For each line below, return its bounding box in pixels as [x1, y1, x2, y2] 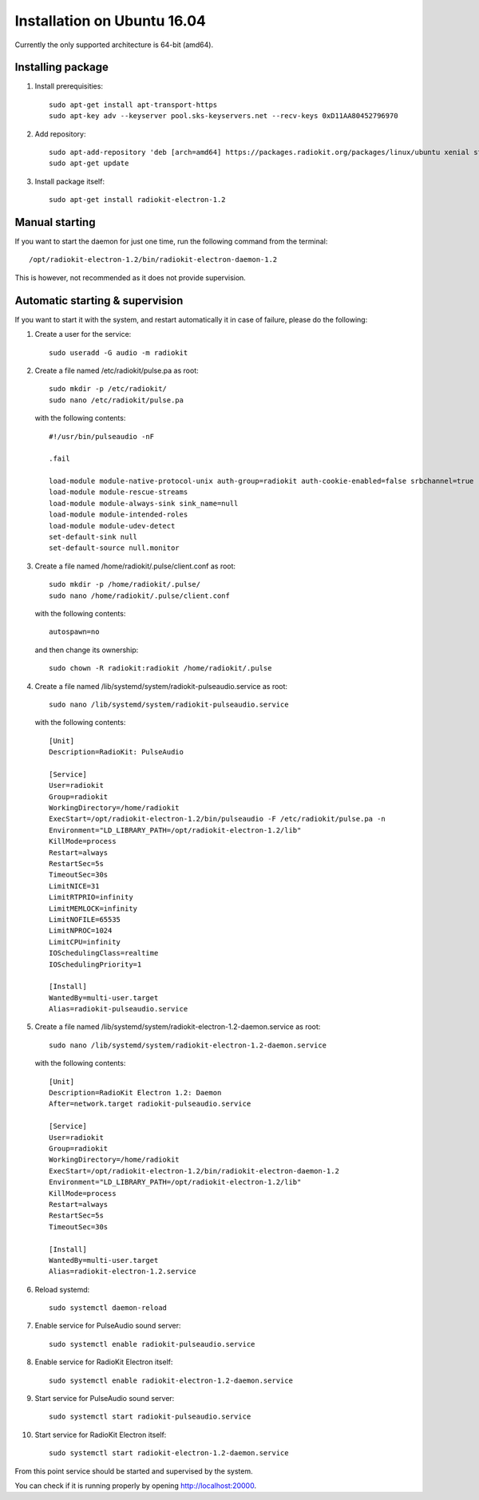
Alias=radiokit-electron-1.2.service [49, 1267, 197, 1276]
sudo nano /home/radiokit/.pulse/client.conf [49, 591, 231, 600]
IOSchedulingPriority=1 [49, 960, 142, 969]
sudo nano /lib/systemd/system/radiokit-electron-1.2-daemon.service [49, 1040, 327, 1050]
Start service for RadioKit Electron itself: [34, 1430, 167, 1439]
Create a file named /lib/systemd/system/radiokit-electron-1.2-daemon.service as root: [34, 1022, 321, 1031]
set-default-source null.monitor [49, 544, 180, 552]
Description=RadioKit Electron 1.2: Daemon [49, 1088, 222, 1098]
